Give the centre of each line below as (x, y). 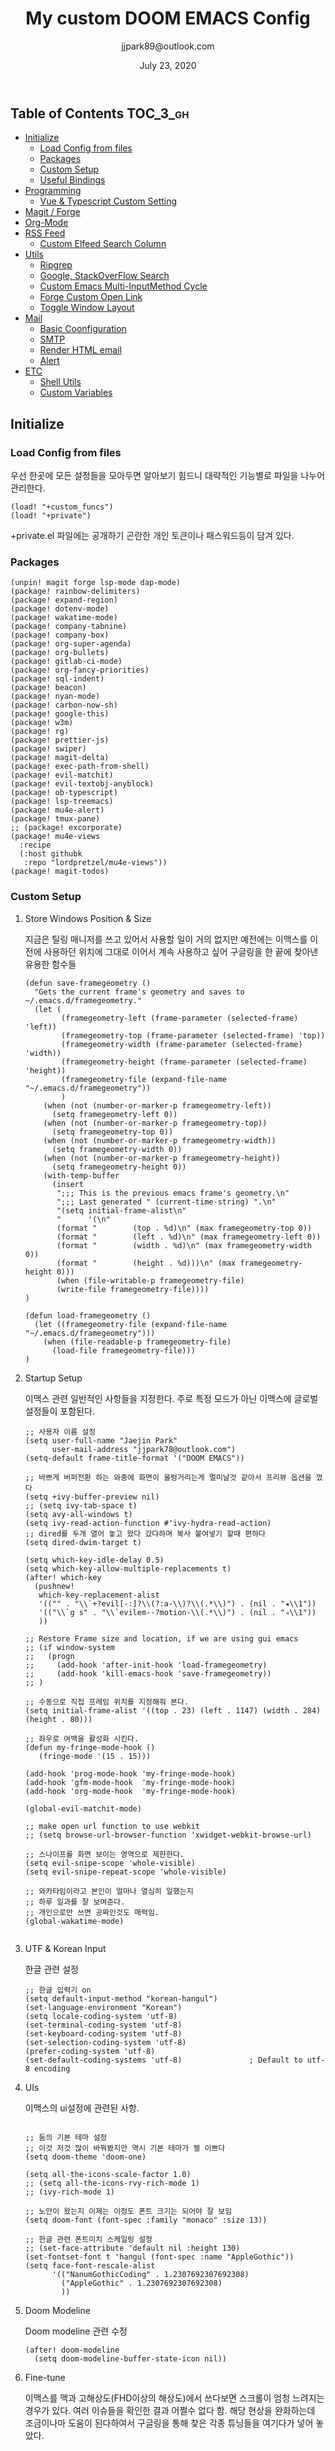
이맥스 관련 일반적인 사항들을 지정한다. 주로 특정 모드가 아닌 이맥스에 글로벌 (171, 1398)
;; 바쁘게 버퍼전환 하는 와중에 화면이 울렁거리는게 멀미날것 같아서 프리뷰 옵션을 (168, 1477)
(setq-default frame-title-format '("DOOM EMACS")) (134, 1458)
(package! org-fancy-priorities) (80, 670)
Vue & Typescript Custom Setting (108, 201)
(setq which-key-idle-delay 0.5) (94, 1560)
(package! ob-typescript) (64, 793)
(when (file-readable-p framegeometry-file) (137, 1342)
